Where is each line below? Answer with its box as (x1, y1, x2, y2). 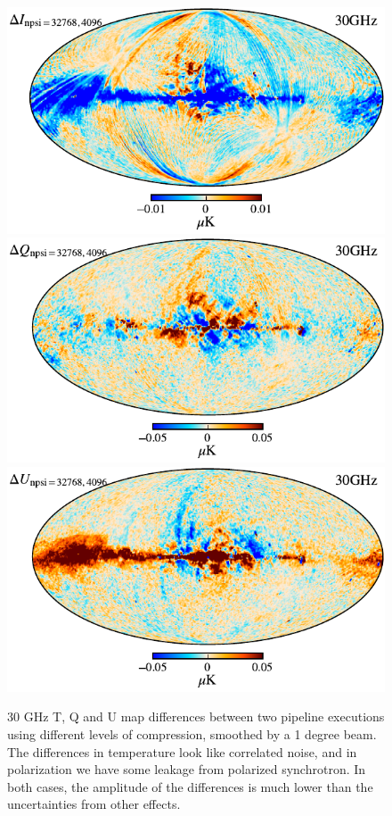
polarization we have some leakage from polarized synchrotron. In (7, 760, 366, 779)
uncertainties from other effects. (7, 795, 181, 813)
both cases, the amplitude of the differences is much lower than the (7, 777, 373, 795)
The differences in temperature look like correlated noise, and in (7, 742, 357, 761)
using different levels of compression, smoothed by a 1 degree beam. (7, 724, 377, 743)
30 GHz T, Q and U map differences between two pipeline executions (7, 707, 385, 726)
